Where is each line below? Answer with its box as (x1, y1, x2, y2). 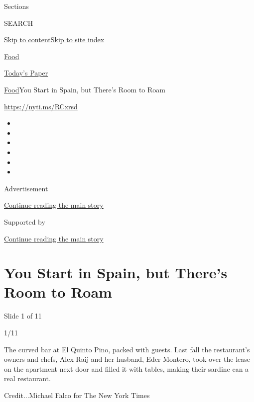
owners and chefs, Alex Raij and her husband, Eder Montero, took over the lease (4, 354, 251, 364)
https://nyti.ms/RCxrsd (4, 101, 78, 111)
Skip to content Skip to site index (4, 34, 105, 45)
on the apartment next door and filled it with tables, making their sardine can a (4, 363, 249, 374)
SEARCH (4, 17, 33, 28)
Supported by (4, 216, 45, 227)
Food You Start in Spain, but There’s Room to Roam (4, 84, 165, 94)
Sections (4, 1, 29, 11)
